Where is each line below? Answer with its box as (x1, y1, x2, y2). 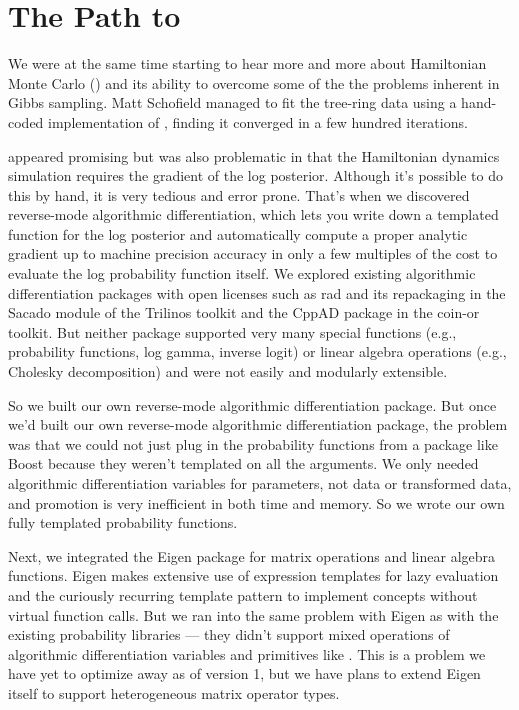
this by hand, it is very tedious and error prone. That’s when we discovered (8, 184, 470, 205)
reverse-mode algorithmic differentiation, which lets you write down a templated (8, 204, 499, 225)
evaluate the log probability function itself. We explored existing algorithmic (8, 263, 476, 284)
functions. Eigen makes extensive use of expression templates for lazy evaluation (8, 565, 499, 586)
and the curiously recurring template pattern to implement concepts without (8, 584, 478, 605)
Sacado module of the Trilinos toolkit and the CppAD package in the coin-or (8, 302, 480, 323)
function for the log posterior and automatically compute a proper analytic (8, 223, 468, 244)
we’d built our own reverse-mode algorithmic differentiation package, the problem (8, 414, 508, 435)
